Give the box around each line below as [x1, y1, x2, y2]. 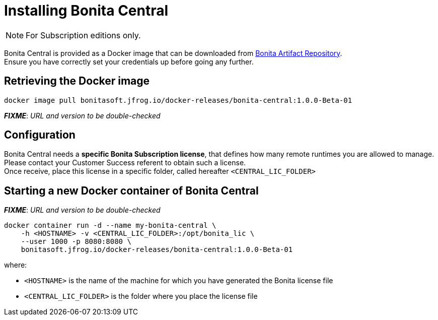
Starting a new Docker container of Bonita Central [4, 184, 259, 197]
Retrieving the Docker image [4, 75, 150, 88]
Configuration [4, 129, 76, 142]
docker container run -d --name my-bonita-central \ [4, 221, 216, 230]
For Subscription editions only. [26, 30, 141, 40]
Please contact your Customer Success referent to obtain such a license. [4, 158, 246, 167]
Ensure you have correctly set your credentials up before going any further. [4, 57, 254, 66]
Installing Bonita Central [4, 2, 169, 19]
